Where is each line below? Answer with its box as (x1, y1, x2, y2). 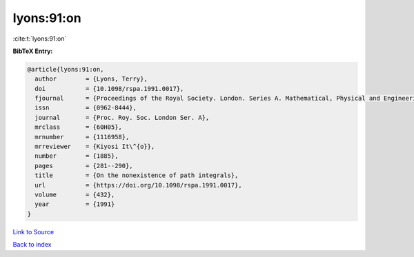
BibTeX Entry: (12, 47, 53, 55)
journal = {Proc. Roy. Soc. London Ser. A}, (34, 114, 210, 121)
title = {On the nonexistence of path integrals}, (34, 172, 239, 179)
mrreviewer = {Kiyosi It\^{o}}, (34, 143, 155, 151)
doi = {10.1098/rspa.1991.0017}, (34, 85, 184, 92)
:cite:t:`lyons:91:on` (12, 34, 67, 43)
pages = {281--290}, (34, 162, 134, 169)
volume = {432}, (34, 191, 115, 198)
